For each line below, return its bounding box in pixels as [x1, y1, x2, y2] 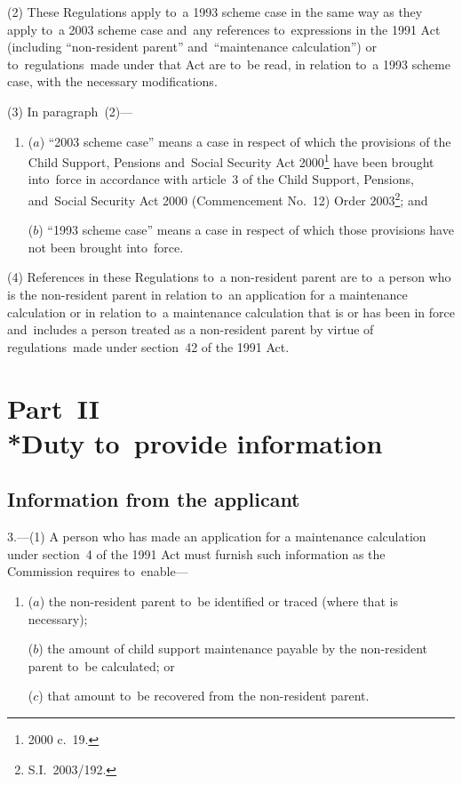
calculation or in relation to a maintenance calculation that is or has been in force [7, 302, 455, 321]
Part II [7, 389, 100, 426]
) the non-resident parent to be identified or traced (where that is [39, 591, 398, 610]
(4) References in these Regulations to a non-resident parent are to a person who [7, 268, 451, 286]
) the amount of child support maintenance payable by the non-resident [38, 639, 428, 658]
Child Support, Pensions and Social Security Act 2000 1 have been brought [28, 150, 434, 171]
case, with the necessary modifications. [7, 72, 218, 91]
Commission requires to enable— [7, 562, 188, 581]
